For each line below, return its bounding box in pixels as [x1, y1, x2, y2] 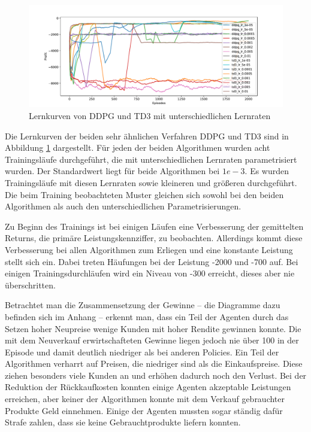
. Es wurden [244, 165, 289, 177]
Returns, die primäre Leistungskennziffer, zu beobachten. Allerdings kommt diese [5, 232, 303, 244]
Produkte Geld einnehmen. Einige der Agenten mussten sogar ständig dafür [5, 404, 283, 416]
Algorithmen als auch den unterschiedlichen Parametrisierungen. [5, 200, 241, 212]
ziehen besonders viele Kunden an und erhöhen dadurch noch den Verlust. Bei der [5, 369, 307, 381]
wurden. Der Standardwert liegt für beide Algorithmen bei [5, 165, 220, 177]
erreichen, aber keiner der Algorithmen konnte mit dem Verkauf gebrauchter [5, 393, 285, 405]
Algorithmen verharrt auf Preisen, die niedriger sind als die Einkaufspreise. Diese [5, 357, 303, 370]
